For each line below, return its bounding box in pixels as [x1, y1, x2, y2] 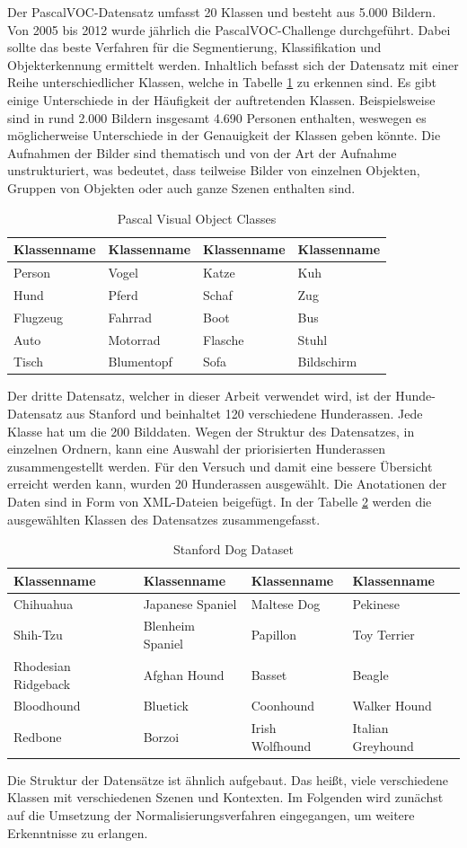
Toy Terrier [352, 625, 415, 644]
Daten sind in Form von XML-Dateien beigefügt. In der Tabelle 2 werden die [7, 492, 432, 510]
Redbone [13, 727, 62, 746]
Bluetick [143, 696, 189, 715]
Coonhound [251, 696, 315, 715]
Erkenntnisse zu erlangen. [7, 823, 148, 842]
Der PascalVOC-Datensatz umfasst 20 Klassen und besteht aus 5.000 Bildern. [7, 3, 436, 21]
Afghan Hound [143, 665, 225, 684]
